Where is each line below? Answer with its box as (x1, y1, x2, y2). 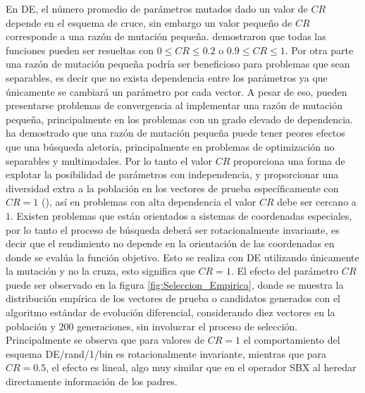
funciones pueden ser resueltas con (6, 42, 154, 57)
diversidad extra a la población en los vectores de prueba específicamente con (6, 180, 339, 195)
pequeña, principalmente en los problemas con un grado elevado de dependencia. (6, 111, 354, 126)
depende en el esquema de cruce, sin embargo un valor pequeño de (6, 15, 292, 30)
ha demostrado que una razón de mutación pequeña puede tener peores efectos (6, 125, 345, 140)
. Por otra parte (285, 42, 354, 57)
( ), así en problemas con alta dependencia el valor (41, 194, 256, 209)
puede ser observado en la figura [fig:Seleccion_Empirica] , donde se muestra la (6, 277, 344, 292)
